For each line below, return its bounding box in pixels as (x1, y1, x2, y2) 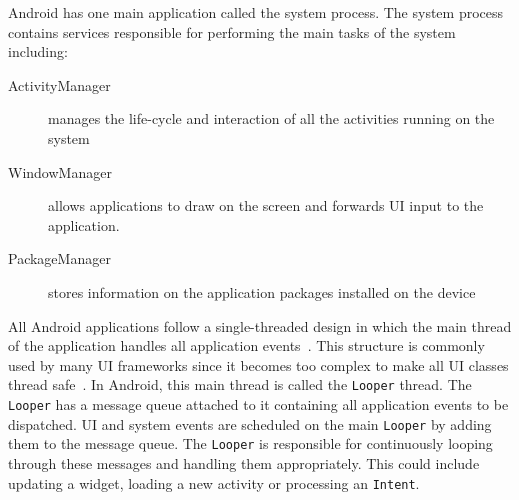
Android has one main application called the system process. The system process (8, 2, 504, 22)
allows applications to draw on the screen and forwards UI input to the (48, 195, 484, 216)
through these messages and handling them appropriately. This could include (8, 452, 480, 473)
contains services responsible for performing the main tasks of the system (8, 21, 456, 42)
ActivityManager (8, 74, 111, 95)
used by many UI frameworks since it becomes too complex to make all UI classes (8, 354, 509, 375)
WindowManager (8, 161, 112, 182)
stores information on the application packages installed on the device (48, 281, 476, 302)
